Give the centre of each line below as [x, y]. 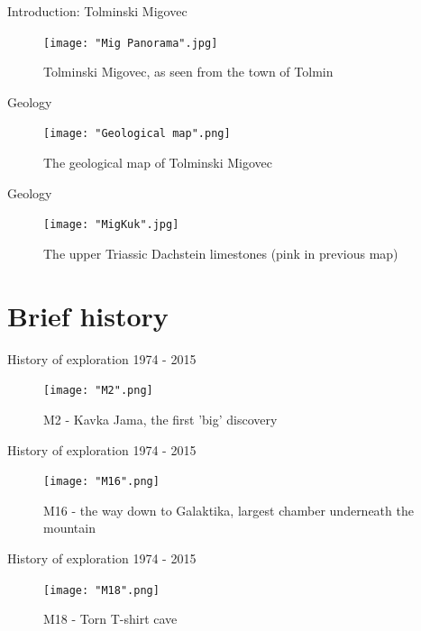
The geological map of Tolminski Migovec [158, 163]
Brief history [88, 315]
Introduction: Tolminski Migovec [97, 11]
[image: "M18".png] [101, 590]
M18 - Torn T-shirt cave [110, 619]
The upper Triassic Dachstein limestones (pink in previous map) [221, 253]
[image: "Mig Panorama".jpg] [131, 43]
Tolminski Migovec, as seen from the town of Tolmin [188, 72]
